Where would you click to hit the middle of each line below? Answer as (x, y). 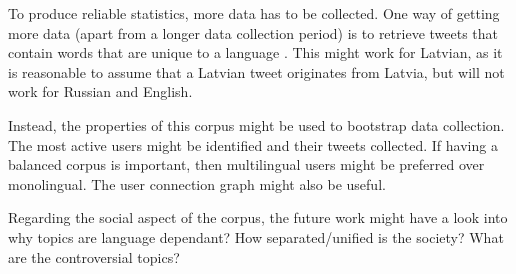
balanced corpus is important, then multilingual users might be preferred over (246, 164)
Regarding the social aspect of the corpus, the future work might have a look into (258, 217)
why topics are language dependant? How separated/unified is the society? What (256, 236)
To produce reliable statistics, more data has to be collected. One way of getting (254, 13)
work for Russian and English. (100, 91)
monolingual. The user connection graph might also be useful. (197, 183)
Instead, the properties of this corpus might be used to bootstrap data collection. (256, 124)
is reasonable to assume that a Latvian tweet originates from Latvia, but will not (256, 71)
